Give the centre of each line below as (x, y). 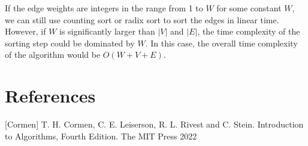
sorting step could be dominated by (70, 43)
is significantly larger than (107, 31)
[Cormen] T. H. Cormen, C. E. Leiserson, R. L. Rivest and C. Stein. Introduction (154, 124)
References (50, 96)
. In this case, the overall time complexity (221, 43)
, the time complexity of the (249, 31)
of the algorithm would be (53, 55)
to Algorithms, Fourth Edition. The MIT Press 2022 (101, 136)
